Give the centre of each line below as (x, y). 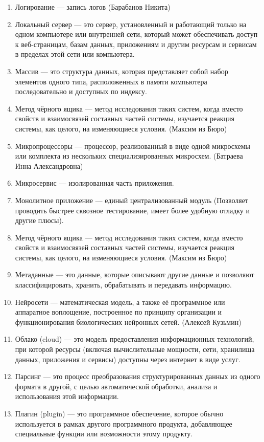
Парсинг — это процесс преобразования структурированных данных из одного (138, 376)
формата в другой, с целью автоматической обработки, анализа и (116, 386)
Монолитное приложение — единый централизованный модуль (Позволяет (131, 200)
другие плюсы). (39, 220)
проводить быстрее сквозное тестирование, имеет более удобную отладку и (133, 210)
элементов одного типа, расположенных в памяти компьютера (111, 81)
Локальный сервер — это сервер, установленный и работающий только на (131, 24)
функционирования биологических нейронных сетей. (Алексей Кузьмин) (128, 322)
